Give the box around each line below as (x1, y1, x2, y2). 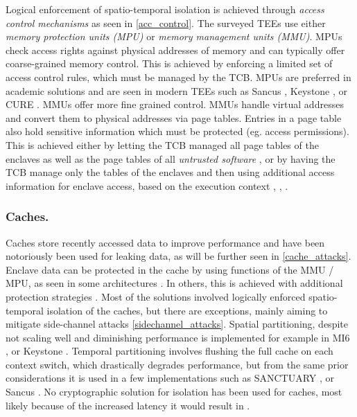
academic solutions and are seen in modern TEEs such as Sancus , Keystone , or (6, 83, 348, 98)
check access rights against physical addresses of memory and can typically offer (6, 42, 345, 57)
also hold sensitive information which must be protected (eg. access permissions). (6, 124, 349, 139)
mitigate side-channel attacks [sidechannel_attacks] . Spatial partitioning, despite (6, 317, 348, 331)
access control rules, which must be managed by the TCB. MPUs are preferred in (6, 69, 351, 84)
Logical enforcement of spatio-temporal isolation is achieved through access (6, 2, 324, 16)
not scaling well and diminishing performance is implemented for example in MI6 (6, 330, 350, 344)
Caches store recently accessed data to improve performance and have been (6, 235, 325, 249)
